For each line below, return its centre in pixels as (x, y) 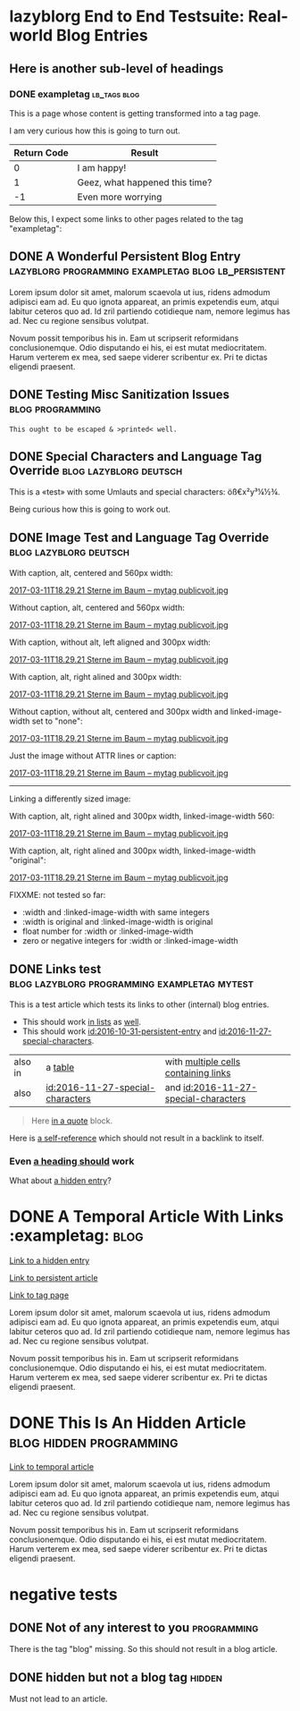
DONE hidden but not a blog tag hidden (116, 1677)
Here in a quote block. (72, 1121)
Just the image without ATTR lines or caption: (93, 756)
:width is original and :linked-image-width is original (117, 922)
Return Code (41, 152)
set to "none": (57, 721)
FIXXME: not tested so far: (58, 895)
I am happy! (102, 167)
